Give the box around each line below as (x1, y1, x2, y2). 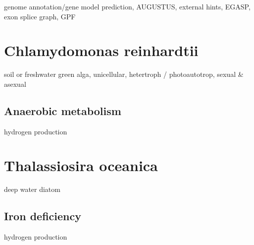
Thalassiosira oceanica (4, 155, 158, 176)
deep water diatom (4, 184, 60, 194)
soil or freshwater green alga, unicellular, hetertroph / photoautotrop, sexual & (4, 69, 244, 79)
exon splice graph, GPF (4, 11, 76, 21)
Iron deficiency (4, 208, 81, 224)
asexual (4, 78, 26, 89)
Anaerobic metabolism (4, 103, 121, 118)
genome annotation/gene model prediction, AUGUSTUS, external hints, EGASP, (4, 1, 251, 11)
